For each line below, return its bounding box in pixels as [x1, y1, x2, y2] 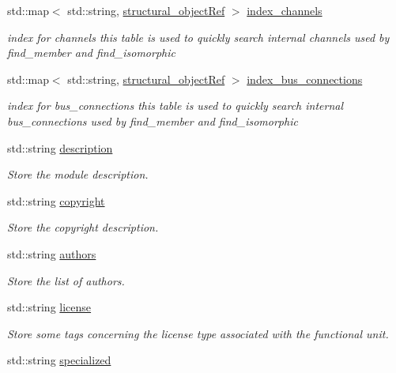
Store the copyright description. [7, 219, 159, 235]
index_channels [247, 2, 322, 18]
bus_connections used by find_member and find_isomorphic [7, 112, 298, 129]
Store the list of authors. [7, 272, 125, 288]
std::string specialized [7, 352, 111, 368]
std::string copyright [7, 192, 105, 209]
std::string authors [7, 245, 96, 262]
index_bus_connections [247, 70, 363, 87]
